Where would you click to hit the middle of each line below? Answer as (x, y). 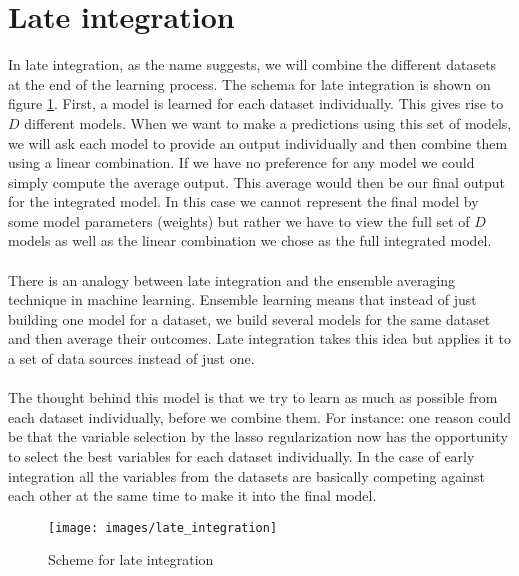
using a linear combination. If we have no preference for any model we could (241, 162)
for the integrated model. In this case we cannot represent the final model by (243, 201)
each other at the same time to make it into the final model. (192, 495)
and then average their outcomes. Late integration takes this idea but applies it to (260, 338)
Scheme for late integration (131, 559)
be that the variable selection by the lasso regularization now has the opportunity (258, 436)
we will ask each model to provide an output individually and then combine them (258, 142)
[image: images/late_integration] (163, 527)
